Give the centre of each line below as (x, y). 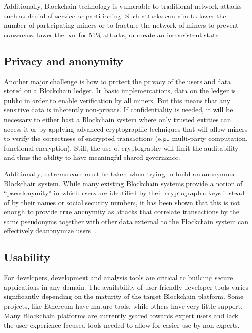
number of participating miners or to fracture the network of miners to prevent (121, 25)
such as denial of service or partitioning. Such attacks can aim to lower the (115, 15)
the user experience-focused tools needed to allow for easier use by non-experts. (122, 325)
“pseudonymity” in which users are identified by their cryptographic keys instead (124, 193)
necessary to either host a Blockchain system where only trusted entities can (118, 119)
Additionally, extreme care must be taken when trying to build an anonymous (120, 173)
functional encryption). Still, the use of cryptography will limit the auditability (121, 148)
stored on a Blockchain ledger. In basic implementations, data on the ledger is (120, 91)
